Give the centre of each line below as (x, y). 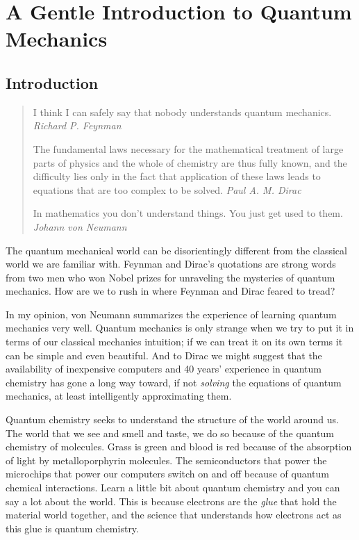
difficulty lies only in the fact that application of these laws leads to (177, 176)
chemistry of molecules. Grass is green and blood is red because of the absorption (179, 447)
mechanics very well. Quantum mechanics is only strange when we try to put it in (180, 328)
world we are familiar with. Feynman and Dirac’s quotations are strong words (171, 264)
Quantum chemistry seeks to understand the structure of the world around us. (172, 419)
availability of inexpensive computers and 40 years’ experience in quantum (164, 369)
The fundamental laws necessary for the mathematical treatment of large (188, 148)
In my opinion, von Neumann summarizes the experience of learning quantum (171, 314)
